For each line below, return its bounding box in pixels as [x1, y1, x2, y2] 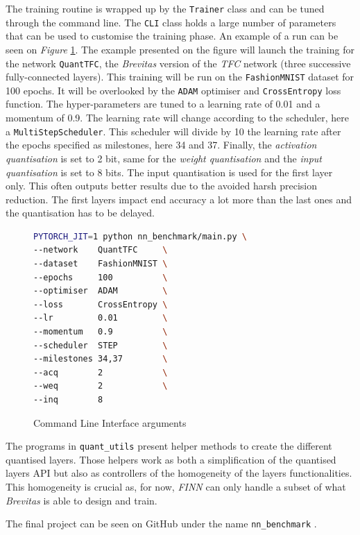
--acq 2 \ [33, 367, 168, 377]
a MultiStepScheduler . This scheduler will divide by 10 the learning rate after [6, 124, 341, 138]
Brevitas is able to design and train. [6, 493, 157, 507]
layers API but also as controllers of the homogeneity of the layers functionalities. [6, 466, 352, 480]
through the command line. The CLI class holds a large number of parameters [6, 15, 336, 29]
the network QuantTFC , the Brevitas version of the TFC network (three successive [6, 56, 351, 70]
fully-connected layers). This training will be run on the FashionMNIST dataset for [6, 69, 354, 84]
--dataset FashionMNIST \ [33, 259, 168, 269]
